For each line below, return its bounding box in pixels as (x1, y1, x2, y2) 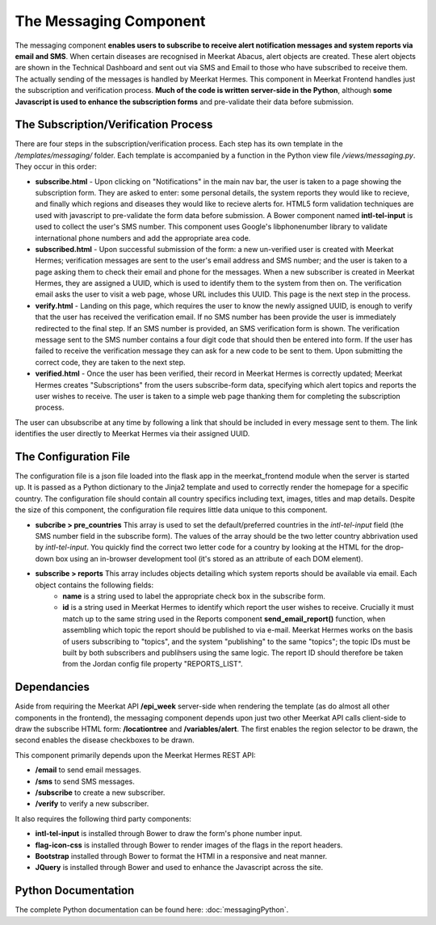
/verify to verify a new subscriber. (35, 799, 149, 809)
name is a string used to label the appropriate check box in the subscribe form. (62, 591, 326, 601)
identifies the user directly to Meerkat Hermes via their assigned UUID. (15, 429, 250, 439)
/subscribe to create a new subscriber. (35, 788, 166, 797)
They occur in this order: (15, 162, 97, 171)
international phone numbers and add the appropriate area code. (35, 233, 251, 242)
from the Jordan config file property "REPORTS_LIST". (62, 659, 244, 669)
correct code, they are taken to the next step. (35, 357, 186, 367)
